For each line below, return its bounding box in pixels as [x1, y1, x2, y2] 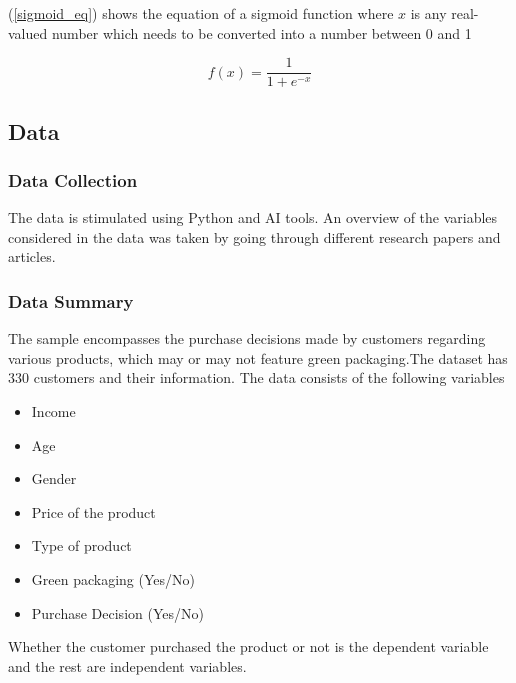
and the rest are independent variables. [8, 655, 247, 676]
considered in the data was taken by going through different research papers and [8, 226, 501, 247]
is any [410, 3, 447, 23]
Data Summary [8, 288, 134, 313]
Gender [31, 468, 77, 489]
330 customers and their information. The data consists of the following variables [8, 367, 505, 388]
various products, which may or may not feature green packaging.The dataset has [8, 347, 508, 368]
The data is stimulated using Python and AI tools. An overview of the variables [8, 207, 498, 228]
